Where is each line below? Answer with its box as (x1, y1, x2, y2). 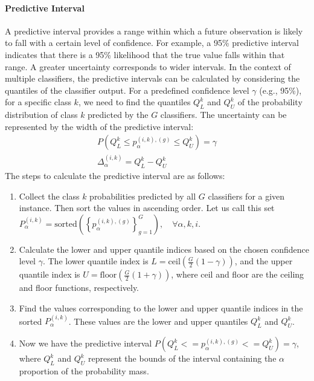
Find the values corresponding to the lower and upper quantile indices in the (19, 301, 303, 314)
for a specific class (5, 96, 71, 108)
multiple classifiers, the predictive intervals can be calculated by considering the (5, 72, 300, 85)
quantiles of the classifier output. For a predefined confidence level (5, 83, 249, 96)
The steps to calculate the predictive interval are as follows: (5, 169, 225, 181)
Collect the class (19, 189, 80, 202)
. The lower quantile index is (42, 255, 149, 267)
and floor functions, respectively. (19, 281, 139, 294)
